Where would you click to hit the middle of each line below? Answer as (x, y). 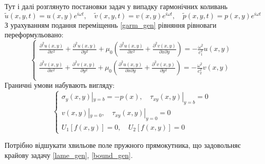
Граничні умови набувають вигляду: (60, 85)
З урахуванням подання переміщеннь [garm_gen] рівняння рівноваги (111, 24)
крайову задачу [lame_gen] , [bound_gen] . (69, 155)
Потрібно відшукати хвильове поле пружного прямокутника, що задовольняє (123, 145)
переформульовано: (34, 35)
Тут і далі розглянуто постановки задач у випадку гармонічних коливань (116, 6)
